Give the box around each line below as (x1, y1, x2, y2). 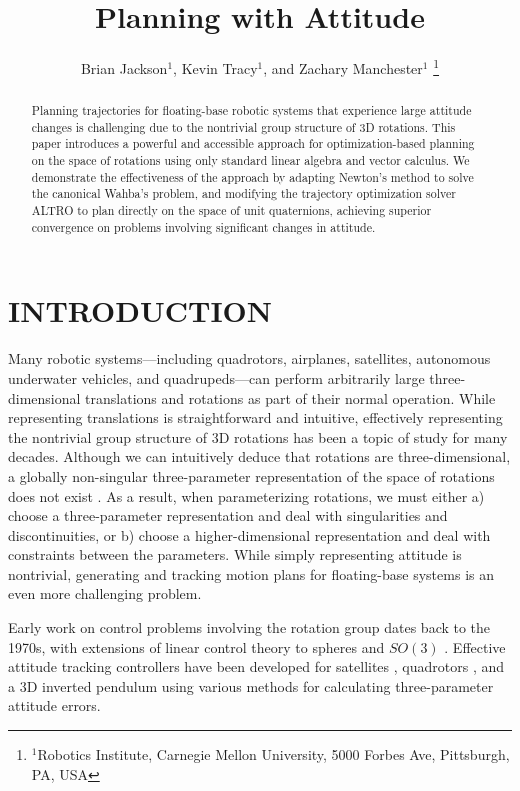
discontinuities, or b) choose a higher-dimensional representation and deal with (8, 524, 491, 545)
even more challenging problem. (8, 583, 202, 604)
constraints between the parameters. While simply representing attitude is (8, 544, 462, 565)
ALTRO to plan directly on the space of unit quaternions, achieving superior (31, 202, 432, 219)
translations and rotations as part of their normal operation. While (85, 387, 496, 408)
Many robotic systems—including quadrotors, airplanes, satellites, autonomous (8, 348, 491, 369)
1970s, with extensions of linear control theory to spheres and (8, 636, 385, 657)
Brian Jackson (80, 57, 168, 78)
